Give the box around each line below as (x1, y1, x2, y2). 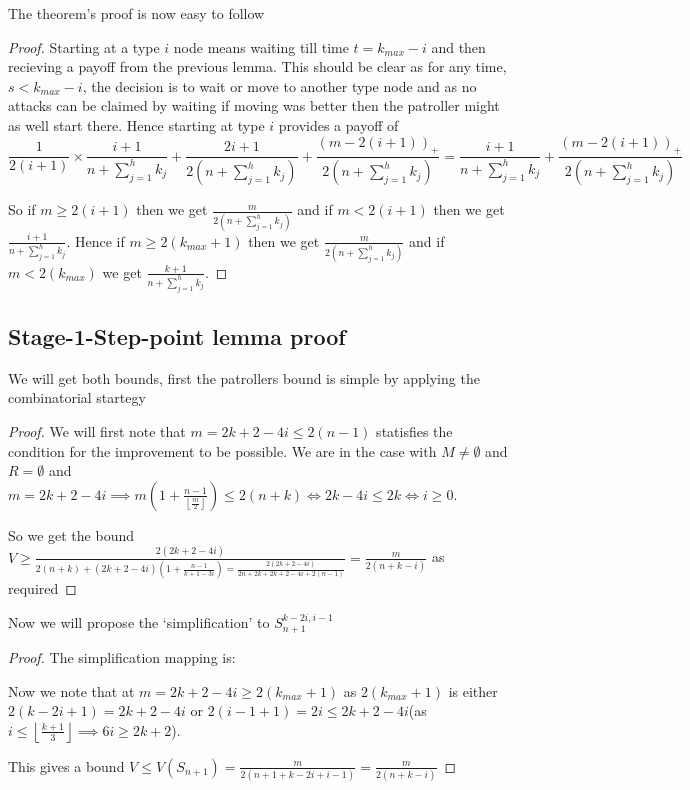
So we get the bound (8, 524, 134, 545)
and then (431, 36, 486, 57)
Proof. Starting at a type (8, 36, 160, 57)
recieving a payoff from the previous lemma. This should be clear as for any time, (8, 56, 507, 77)
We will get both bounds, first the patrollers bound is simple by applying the (8, 367, 480, 388)
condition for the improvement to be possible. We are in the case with (8, 440, 437, 461)
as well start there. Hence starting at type (8, 114, 265, 135)
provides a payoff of (278, 114, 399, 135)
